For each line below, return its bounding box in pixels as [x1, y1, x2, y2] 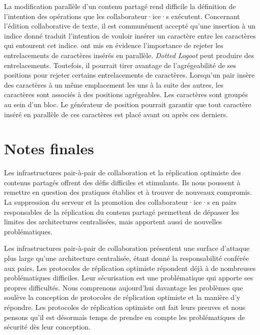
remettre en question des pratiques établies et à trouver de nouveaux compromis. [4, 187, 252, 197]
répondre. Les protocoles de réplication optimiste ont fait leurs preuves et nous [4, 301, 245, 312]
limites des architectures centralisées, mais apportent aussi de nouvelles [4, 216, 222, 227]
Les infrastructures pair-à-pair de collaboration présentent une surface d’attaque [4, 243, 249, 253]
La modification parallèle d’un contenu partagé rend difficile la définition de [4, 1, 236, 11]
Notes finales [4, 138, 94, 159]
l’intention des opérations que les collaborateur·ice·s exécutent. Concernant [4, 11, 240, 21]
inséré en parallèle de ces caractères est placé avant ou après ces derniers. [4, 109, 228, 119]
